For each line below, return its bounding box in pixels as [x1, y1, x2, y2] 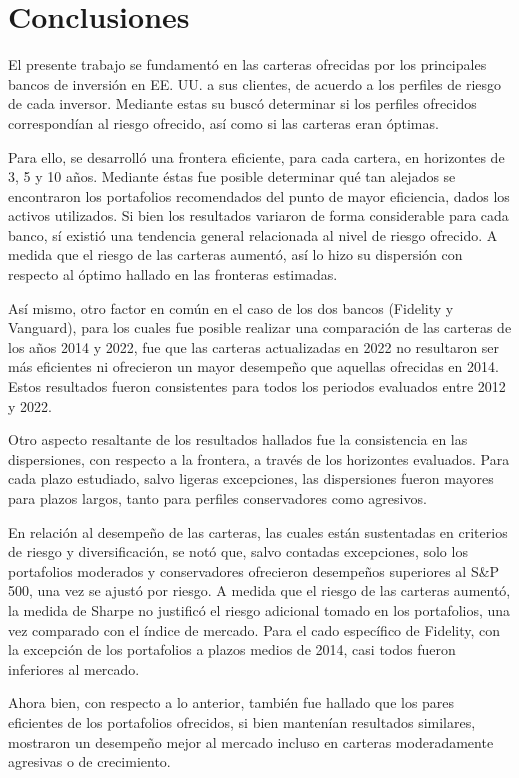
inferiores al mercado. [8, 658, 140, 679]
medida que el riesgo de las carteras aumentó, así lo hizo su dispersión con [8, 244, 463, 265]
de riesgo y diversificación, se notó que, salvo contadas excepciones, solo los [8, 541, 468, 562]
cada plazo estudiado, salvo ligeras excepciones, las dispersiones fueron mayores [8, 468, 494, 489]
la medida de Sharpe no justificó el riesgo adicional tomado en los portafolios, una [8, 599, 511, 620]
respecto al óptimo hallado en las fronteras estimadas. [8, 264, 338, 285]
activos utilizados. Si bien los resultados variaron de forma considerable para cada [8, 205, 509, 226]
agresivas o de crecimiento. [8, 751, 171, 772]
